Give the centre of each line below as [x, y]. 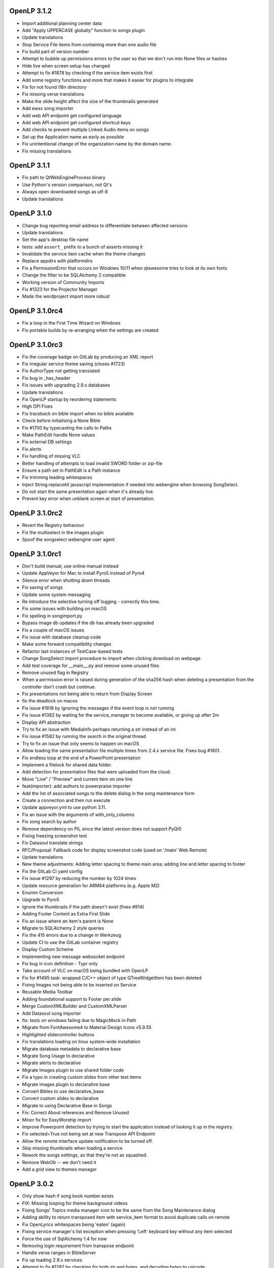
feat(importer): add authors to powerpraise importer [76, 786]
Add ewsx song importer [48, 109]
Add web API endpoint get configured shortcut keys [76, 122]
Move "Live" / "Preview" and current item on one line [77, 779]
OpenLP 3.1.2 [30, 11]
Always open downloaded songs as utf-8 [65, 192]
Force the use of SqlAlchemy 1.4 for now [64, 1239]
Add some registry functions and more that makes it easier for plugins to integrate [108, 80]
